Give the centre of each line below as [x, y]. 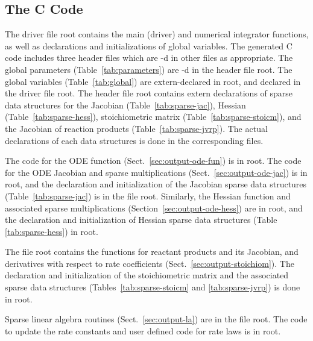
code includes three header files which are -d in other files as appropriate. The [149, 58]
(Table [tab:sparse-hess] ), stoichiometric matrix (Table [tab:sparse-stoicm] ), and [153, 117]
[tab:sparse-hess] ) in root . [52, 231]
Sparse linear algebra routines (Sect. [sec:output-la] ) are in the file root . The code [156, 319]
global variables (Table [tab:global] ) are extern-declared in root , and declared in [153, 81]
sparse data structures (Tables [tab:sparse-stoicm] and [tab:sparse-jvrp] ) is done [153, 287]
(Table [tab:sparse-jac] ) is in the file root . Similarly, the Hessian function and [148, 196]
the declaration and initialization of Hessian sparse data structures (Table [141, 220]
